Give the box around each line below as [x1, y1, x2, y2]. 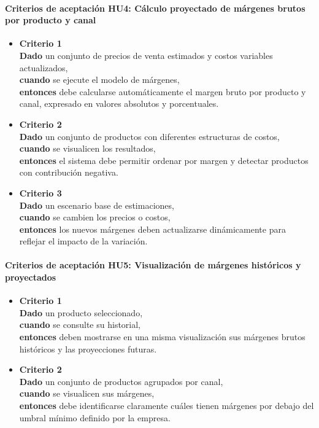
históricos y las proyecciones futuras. [19, 342, 157, 355]
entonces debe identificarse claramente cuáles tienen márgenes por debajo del [19, 399, 314, 412]
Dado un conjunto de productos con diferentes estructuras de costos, [19, 130, 280, 142]
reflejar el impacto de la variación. [19, 235, 148, 247]
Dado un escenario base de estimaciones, [19, 198, 174, 211]
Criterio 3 [19, 186, 62, 199]
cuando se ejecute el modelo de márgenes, [19, 73, 180, 86]
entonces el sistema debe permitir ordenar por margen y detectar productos [19, 154, 309, 166]
